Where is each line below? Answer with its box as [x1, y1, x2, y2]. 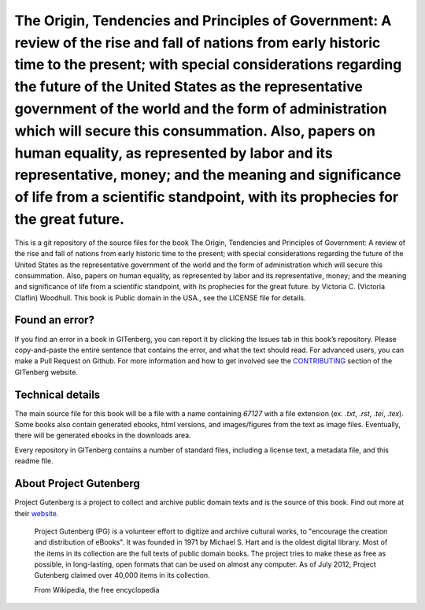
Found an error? [14, 314, 94, 327]
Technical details [14, 388, 101, 401]
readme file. [14, 456, 54, 466]
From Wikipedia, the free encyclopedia [34, 585, 160, 594]
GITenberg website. [14, 367, 79, 377]
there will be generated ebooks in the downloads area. [14, 430, 192, 441]
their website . [14, 508, 59, 518]
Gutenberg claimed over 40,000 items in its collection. [34, 571, 210, 580]
